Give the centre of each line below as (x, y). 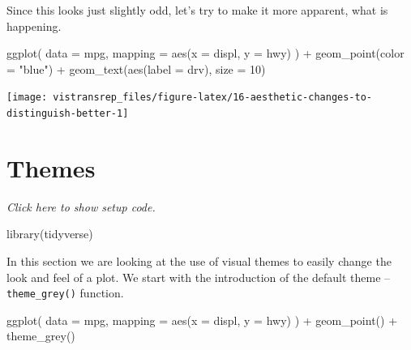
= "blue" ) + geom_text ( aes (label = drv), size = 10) (136, 68)
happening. (34, 26)
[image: (27, 98)
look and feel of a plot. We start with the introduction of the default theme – (199, 277)
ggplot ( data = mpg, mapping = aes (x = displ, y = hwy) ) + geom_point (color (205, 53)
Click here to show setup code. (81, 206)
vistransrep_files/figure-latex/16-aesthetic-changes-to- (213, 98)
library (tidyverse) (50, 234)
